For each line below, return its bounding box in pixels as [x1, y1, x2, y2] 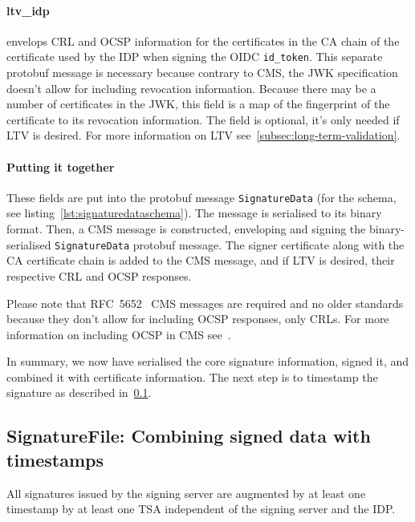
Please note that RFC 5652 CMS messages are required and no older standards [6, 294, 404, 311]
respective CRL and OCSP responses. [6, 267, 192, 284]
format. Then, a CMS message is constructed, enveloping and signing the [6, 221, 366, 237]
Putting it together [6, 158, 115, 175]
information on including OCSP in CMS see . [6, 326, 231, 342]
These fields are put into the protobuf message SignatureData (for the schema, [6, 188, 397, 205]
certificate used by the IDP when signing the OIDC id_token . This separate [6, 48, 383, 65]
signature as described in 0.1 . [6, 384, 152, 401]
